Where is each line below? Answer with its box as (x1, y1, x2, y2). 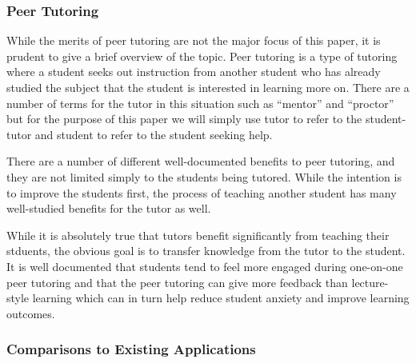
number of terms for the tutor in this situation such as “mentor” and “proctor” (6, 94, 394, 111)
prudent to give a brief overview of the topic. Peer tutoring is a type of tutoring (6, 47, 398, 64)
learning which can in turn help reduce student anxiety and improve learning (32, 289, 410, 306)
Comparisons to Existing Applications (6, 339, 256, 359)
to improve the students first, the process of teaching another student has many (6, 184, 397, 201)
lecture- (351, 273, 389, 290)
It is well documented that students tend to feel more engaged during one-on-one (6, 257, 403, 274)
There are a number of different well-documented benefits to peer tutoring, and (6, 153, 395, 170)
